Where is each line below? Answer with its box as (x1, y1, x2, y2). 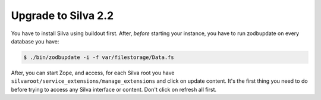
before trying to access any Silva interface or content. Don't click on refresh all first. (11, 86, 217, 93)
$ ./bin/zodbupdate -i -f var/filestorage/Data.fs (23, 54, 175, 61)
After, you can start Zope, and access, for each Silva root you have (11, 69, 175, 76)
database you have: (11, 37, 59, 45)
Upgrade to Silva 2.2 (11, 9, 114, 22)
